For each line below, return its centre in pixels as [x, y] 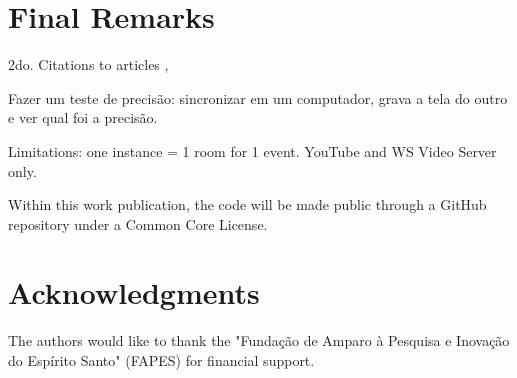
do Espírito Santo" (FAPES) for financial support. [161, 360]
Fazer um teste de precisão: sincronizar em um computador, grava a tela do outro [258, 97]
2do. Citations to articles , [88, 64]
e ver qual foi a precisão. [83, 117]
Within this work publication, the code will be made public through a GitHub [247, 204]
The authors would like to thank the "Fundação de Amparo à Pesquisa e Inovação [259, 340]
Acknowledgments [134, 292]
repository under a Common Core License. [138, 223]
